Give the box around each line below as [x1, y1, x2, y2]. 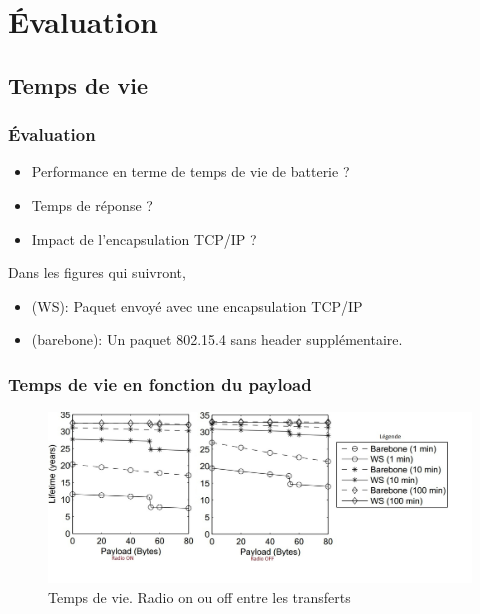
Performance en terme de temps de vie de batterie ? [31, 161, 350, 182]
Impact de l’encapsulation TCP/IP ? [31, 228, 257, 249]
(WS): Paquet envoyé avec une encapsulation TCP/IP [31, 295, 363, 316]
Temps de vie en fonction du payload [8, 371, 312, 396]
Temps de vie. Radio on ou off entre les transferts [48, 586, 351, 607]
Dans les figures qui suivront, [8, 262, 186, 283]
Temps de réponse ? [31, 194, 153, 215]
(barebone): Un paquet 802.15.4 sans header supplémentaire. [31, 329, 403, 350]
